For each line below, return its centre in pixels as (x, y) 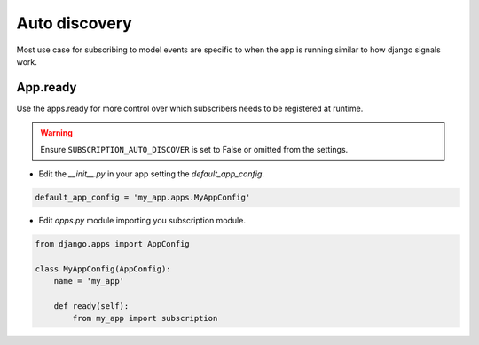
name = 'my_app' (89, 281)
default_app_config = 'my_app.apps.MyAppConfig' (143, 197)
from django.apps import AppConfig (112, 243)
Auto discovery (74, 23)
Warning (56, 133)
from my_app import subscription (145, 318)
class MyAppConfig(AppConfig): (103, 269)
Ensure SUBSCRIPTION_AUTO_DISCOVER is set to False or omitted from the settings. (194, 149)
